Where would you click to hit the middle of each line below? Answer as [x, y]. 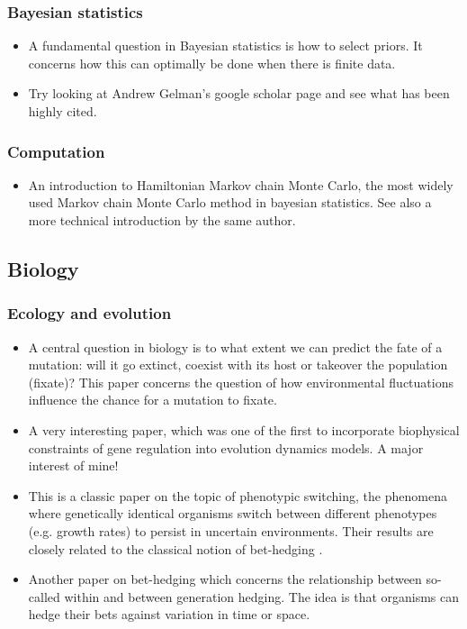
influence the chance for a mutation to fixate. [153, 400]
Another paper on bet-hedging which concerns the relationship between [225, 579]
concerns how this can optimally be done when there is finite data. [212, 63]
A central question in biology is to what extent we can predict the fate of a [235, 346]
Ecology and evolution [90, 313]
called [44, 596]
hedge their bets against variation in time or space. [169, 614]
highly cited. [63, 111]
